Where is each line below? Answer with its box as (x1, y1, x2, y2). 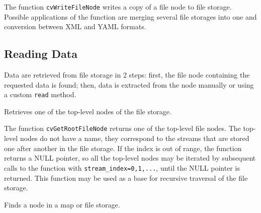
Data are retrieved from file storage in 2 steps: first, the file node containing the (4, 69, 250, 80)
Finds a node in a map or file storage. (4, 199, 120, 209)
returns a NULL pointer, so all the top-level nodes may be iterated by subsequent (4, 153, 256, 163)
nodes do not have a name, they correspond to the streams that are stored (20, 133, 249, 144)
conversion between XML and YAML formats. (4, 21, 146, 32)
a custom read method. (4, 89, 76, 100)
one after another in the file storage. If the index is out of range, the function (4, 143, 242, 153)
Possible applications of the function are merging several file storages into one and (4, 11, 257, 22)
